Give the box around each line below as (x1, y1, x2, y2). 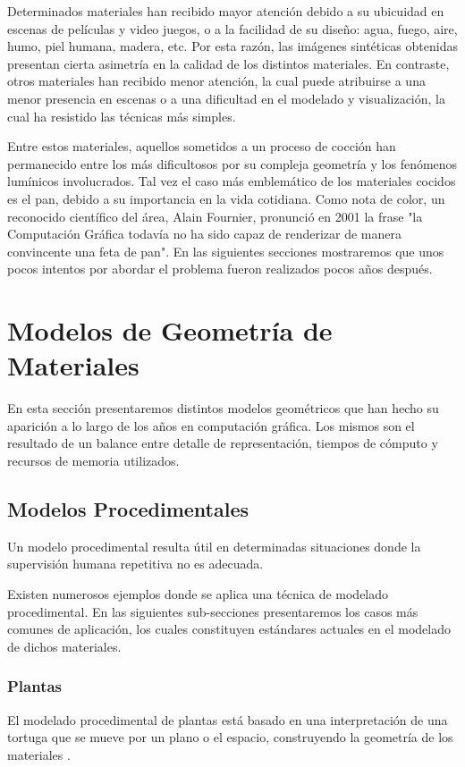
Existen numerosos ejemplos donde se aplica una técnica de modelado (7, 584, 389, 603)
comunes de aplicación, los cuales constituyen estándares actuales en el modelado (7, 619, 451, 638)
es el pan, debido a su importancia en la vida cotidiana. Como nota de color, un (7, 189, 445, 207)
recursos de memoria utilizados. (7, 451, 180, 469)
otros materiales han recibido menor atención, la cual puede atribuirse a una (7, 72, 426, 90)
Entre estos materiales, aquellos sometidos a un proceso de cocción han (7, 137, 396, 156)
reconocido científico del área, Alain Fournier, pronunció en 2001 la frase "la (7, 206, 423, 225)
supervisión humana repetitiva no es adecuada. (7, 554, 264, 573)
